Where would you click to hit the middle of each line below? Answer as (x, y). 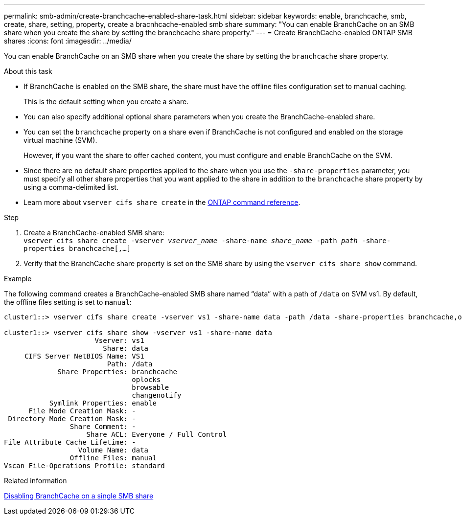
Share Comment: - (103, 427)
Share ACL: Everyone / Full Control (157, 434)
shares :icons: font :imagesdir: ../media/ (68, 41)
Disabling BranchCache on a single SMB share (79, 496)
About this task (28, 71)
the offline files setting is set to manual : (68, 302)
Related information (35, 481)
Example (18, 279)
